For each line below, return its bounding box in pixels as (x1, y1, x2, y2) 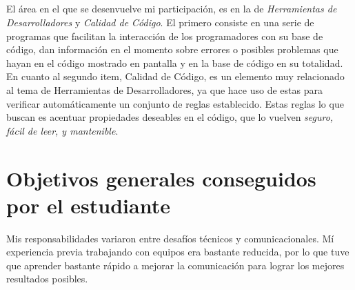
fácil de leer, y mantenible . (6, 123, 119, 137)
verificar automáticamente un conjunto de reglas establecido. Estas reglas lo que (6, 96, 344, 110)
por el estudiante (6, 191, 170, 219)
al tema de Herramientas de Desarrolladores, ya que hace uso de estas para (6, 82, 323, 97)
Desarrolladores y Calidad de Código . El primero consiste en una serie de (6, 14, 314, 29)
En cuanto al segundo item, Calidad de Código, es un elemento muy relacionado (6, 69, 345, 84)
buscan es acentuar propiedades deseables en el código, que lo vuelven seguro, (6, 110, 334, 124)
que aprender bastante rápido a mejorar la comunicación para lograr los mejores (6, 258, 345, 272)
